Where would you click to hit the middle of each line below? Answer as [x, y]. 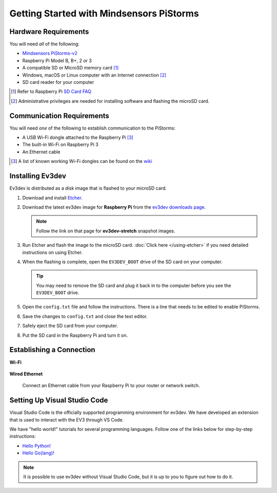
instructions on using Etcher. [53, 252]
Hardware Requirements [49, 32]
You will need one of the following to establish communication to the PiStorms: [92, 128]
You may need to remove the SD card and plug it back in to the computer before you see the [134, 285]
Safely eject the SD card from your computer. [70, 326]
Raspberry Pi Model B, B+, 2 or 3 [57, 60]
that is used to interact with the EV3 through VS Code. [67, 419]
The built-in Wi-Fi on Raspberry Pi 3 [60, 144]
